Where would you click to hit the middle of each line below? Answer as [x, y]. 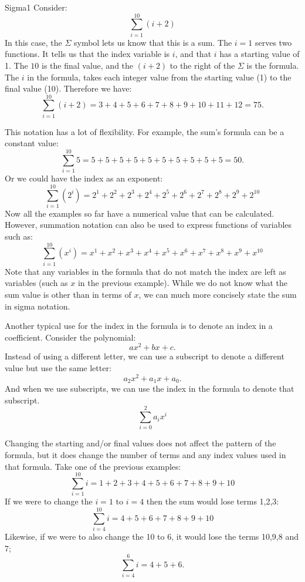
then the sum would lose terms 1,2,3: [213, 501]
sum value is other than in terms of [68, 294]
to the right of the [202, 65]
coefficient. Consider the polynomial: [70, 337]
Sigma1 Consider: [36, 7]
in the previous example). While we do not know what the [183, 283]
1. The [16, 65]
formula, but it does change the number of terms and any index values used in [145, 455]
